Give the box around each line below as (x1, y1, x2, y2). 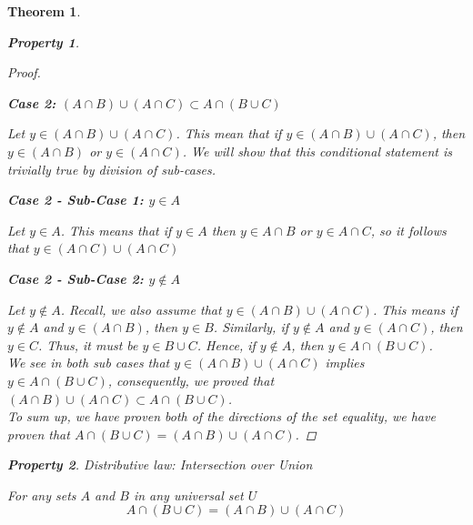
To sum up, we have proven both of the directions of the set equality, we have (7, 407, 436, 426)
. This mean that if (176, 124, 282, 143)
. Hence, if (196, 335, 256, 354)
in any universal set (133, 485, 244, 504)
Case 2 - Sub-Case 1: (7, 190, 144, 209)
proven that (7, 424, 70, 443)
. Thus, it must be (37, 335, 138, 354)
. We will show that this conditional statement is (182, 141, 453, 160)
